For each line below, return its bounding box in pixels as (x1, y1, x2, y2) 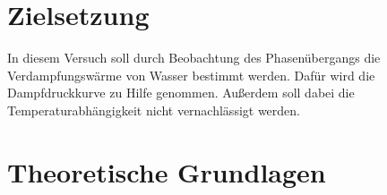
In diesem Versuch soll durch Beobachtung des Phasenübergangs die (7, 48, 381, 67)
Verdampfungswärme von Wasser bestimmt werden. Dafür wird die (7, 65, 375, 84)
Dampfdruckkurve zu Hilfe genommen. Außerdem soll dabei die (7, 83, 355, 102)
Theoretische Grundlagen (7, 153, 326, 190)
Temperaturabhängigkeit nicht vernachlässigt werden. (7, 100, 300, 119)
